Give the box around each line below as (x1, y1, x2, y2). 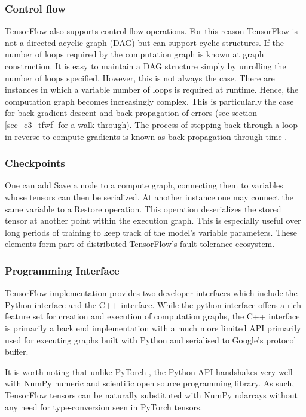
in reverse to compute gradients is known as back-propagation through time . (5, 130, 287, 142)
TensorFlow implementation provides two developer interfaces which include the (5, 287, 298, 299)
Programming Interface (5, 263, 120, 278)
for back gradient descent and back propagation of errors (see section (5, 106, 258, 119)
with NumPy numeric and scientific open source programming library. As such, (5, 377, 295, 389)
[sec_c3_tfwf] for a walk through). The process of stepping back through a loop (5, 118, 298, 130)
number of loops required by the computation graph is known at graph (5, 48, 264, 60)
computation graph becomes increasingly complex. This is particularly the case (5, 95, 294, 107)
